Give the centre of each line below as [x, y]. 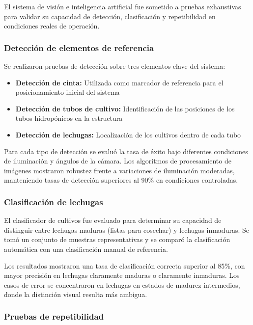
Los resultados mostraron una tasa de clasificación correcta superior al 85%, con [125, 265]
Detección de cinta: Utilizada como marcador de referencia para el [119, 82]
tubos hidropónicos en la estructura [69, 118]
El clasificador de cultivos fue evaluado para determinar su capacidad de [113, 220]
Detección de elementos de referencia [79, 47]
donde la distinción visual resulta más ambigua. [76, 294]
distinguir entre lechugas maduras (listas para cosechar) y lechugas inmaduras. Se [126, 230]
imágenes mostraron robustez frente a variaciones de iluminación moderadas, [119, 170]
